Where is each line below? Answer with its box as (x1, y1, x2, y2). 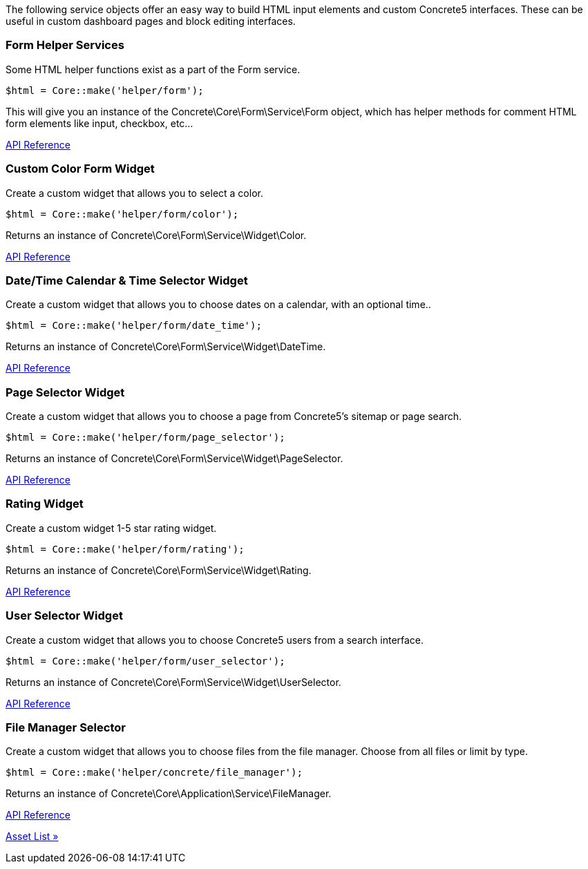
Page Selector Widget (6, 385, 125, 399)
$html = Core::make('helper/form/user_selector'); (6, 655, 285, 667)
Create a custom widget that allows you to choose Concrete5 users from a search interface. (6, 633, 424, 646)
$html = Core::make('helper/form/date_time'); (6, 320, 262, 332)
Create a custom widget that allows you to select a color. (6, 187, 263, 199)
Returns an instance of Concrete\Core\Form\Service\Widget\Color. (6, 229, 307, 241)
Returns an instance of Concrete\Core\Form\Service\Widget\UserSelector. (6, 676, 341, 688)
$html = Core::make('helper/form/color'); (6, 208, 239, 220)
